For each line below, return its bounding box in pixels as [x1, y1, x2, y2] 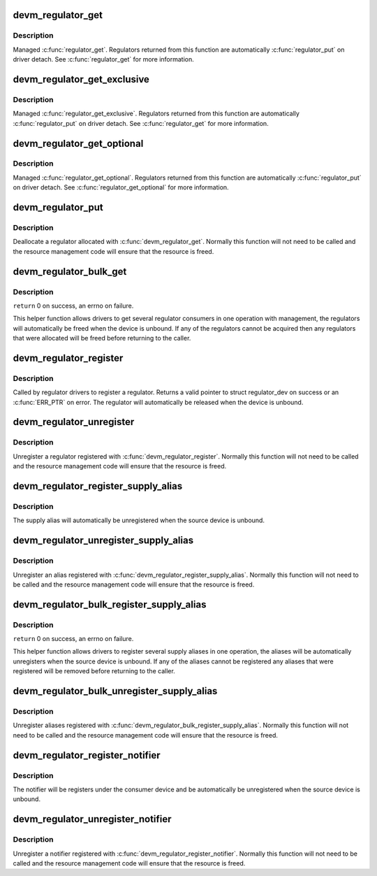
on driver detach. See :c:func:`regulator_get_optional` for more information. [13, 183, 230, 192]
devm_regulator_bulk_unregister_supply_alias [13, 685, 218, 697]
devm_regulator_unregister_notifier [13, 813, 172, 825]
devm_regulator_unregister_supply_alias [13, 535, 194, 547]
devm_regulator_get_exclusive [13, 73, 150, 85]
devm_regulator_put [13, 201, 104, 213]
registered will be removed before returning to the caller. [13, 667, 176, 675]
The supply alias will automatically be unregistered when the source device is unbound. [13, 516, 265, 524]
